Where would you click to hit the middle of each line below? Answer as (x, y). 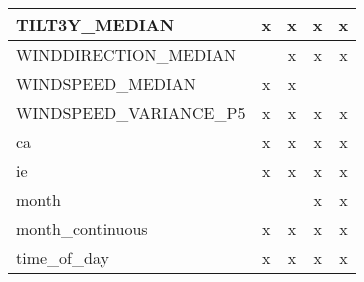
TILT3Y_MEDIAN (95, 24)
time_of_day (62, 257)
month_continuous (82, 228)
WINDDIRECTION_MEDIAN (126, 54)
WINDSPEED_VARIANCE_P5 (131, 112)
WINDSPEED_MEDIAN (106, 83)
